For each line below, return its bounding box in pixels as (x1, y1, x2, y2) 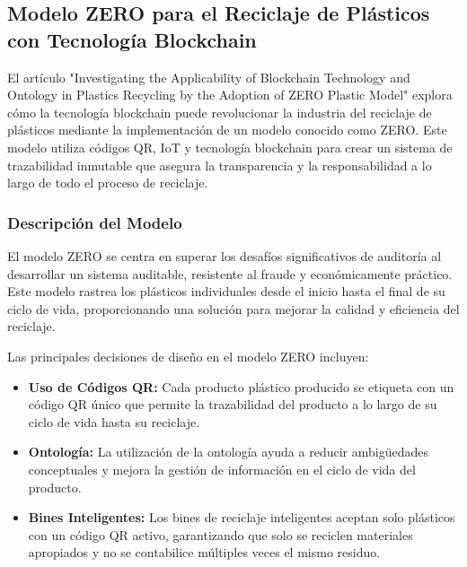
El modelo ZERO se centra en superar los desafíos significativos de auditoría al (7, 246, 442, 265)
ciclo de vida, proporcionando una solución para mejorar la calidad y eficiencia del (7, 299, 460, 318)
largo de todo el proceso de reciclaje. (7, 173, 208, 192)
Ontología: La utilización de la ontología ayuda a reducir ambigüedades (28, 442, 428, 461)
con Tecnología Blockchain (7, 25, 257, 53)
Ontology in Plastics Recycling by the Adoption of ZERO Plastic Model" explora (7, 85, 453, 104)
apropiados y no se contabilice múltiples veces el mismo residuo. (28, 543, 381, 562)
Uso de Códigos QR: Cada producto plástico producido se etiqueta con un (28, 377, 454, 396)
